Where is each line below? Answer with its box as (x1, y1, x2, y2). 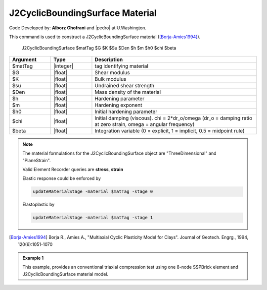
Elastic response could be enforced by (22, 175, 101, 181)
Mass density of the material (94, 88, 161, 95)
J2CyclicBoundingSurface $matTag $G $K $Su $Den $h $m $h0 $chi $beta (21, 45, 177, 51)
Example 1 (22, 255, 44, 261)
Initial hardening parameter (94, 108, 158, 115)
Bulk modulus (94, 75, 127, 82)
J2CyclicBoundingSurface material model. (22, 271, 109, 277)
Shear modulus (94, 69, 130, 76)
